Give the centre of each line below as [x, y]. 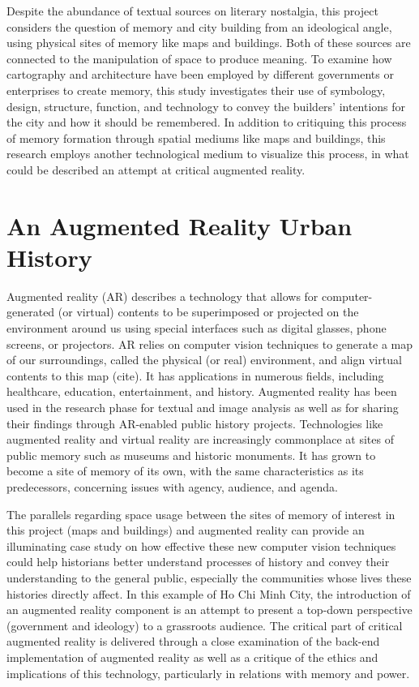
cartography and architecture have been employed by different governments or [200, 74]
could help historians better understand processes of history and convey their [198, 562]
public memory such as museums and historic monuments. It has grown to [191, 455]
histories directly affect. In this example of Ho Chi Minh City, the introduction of [209, 593]
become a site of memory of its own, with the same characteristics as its [185, 471]
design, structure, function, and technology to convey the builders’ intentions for [206, 106]
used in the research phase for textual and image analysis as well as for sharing [203, 407]
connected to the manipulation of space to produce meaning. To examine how [199, 58]
